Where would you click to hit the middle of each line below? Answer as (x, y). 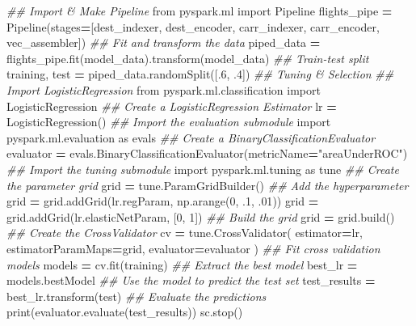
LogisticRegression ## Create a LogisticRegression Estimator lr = (172, 106)
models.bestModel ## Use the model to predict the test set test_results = (191, 280)
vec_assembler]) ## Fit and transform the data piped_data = (164, 42)
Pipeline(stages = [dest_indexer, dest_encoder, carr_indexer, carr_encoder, (193, 26)
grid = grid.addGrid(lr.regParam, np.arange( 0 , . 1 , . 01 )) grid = (163, 201)
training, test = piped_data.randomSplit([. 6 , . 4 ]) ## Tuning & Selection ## (200, 74)
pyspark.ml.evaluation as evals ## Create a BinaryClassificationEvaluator (191, 137)
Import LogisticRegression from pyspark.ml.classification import (164, 89)
